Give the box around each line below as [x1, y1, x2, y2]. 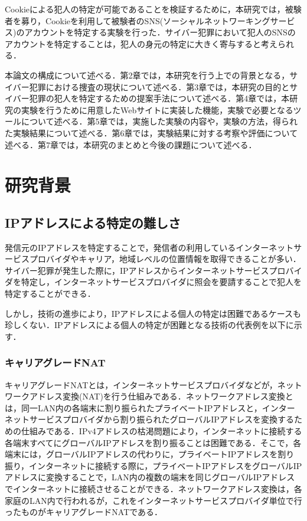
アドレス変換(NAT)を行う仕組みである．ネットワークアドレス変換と [29, 390, 293, 402]
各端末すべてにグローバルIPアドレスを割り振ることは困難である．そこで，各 [5, 436, 302, 448]
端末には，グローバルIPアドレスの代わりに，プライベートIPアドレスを [5, 448, 278, 460]
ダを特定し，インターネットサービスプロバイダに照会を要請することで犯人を [5, 276, 302, 288]
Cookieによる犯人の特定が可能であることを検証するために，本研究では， [5, 3, 285, 15]
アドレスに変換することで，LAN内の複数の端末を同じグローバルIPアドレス [5, 471, 295, 483]
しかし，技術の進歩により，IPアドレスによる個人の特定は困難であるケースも [5, 307, 302, 319]
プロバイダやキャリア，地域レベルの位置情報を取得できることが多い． [29, 253, 301, 265]
